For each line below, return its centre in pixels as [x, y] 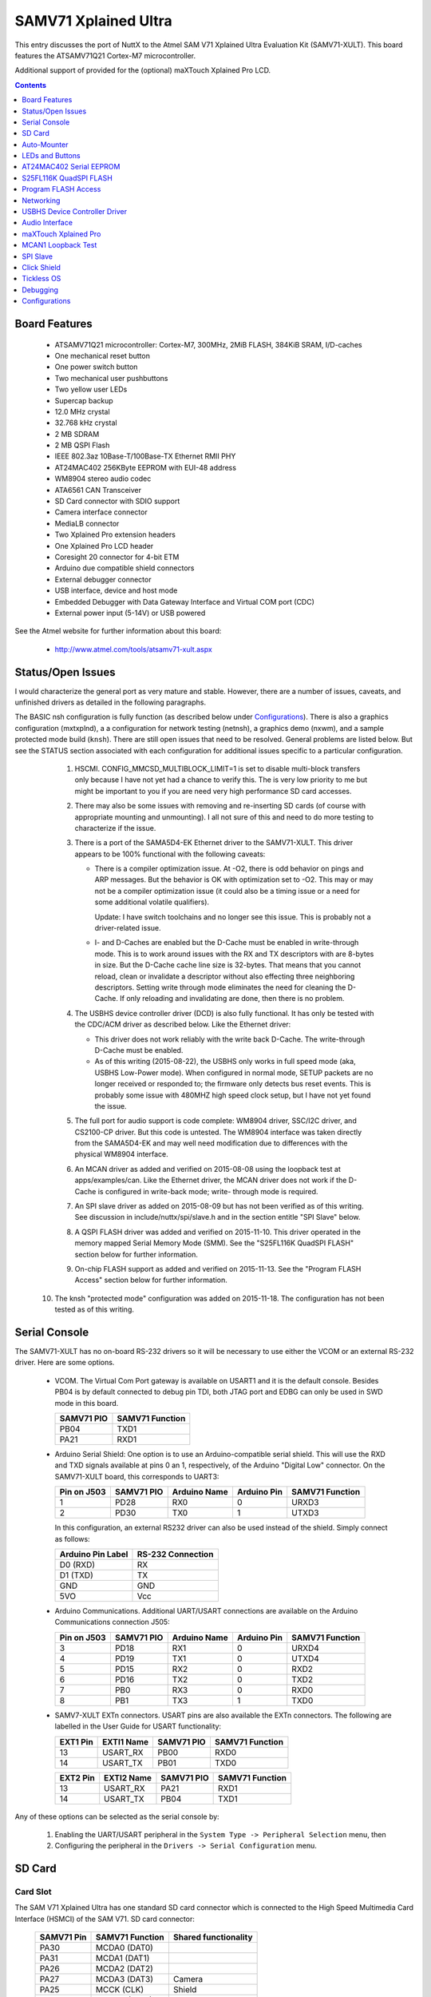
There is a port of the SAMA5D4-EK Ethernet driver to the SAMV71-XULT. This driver [214, 843]
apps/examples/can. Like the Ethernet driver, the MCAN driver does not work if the [211, 1180]
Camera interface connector [101, 512]
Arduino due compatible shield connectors [125, 568]
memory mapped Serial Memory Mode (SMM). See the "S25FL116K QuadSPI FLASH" [214, 1243]
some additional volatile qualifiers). [152, 902]
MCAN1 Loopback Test [59, 245]
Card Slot [33, 1892]
